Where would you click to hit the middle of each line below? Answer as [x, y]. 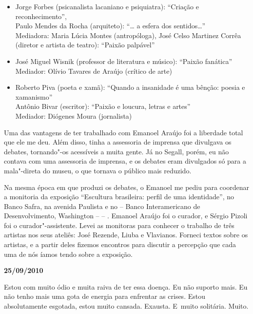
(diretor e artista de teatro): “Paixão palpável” [85, 45]
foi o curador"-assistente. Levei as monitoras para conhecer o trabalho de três [119, 225]
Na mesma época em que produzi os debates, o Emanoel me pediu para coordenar [126, 187]
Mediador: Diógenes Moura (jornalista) [74, 115]
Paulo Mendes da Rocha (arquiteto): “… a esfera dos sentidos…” [110, 26]
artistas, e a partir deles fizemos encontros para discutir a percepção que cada [120, 244]
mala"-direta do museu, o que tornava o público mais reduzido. [98, 170]
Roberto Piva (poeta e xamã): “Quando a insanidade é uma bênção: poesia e [130, 87]
